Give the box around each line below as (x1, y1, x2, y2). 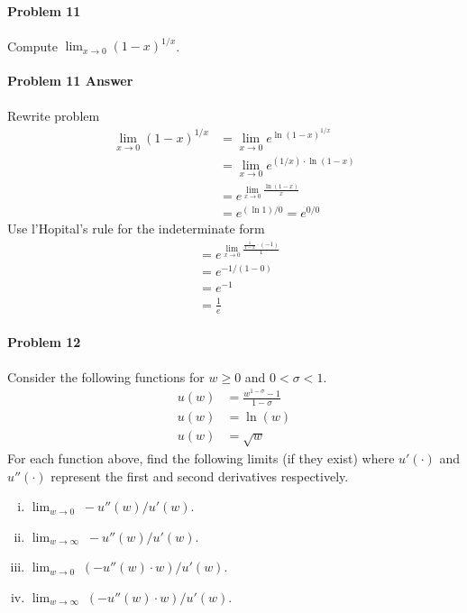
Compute (7, 36, 58, 55)
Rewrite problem (7, 105, 100, 124)
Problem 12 (7, 333, 81, 352)
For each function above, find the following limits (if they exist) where (7, 448, 395, 467)
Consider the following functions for (7, 367, 205, 386)
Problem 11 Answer (7, 71, 133, 90)
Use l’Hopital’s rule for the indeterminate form (7, 219, 265, 238)
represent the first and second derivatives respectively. (50, 466, 349, 485)
